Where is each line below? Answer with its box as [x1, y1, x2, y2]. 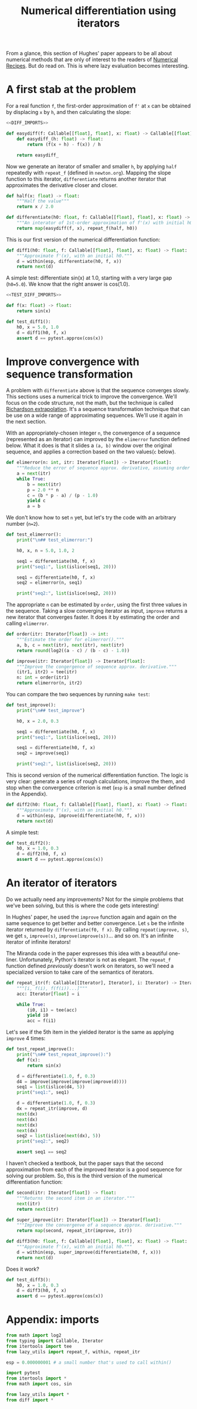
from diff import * [6, 1397, 54, 1403]
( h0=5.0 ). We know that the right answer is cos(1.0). [6, 281, 130, 288]
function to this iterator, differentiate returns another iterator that [6, 175, 167, 182]
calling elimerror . [6, 620, 49, 627]
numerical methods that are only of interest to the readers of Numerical [6, 56, 178, 63]
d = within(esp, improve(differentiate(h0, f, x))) [16, 813, 145, 819]
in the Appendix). [6, 790, 48, 797]
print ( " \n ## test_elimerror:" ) [16, 537, 93, 543]
